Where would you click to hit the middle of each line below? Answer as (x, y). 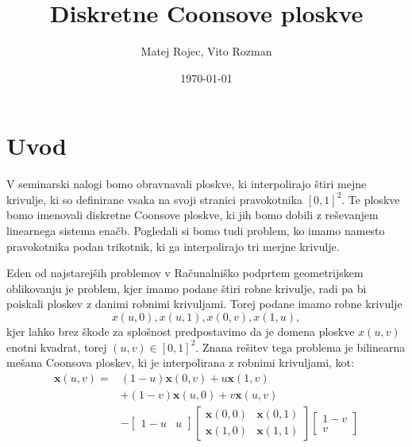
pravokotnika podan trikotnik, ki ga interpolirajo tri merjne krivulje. (173, 246)
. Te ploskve (371, 199)
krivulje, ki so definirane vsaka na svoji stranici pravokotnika (155, 199)
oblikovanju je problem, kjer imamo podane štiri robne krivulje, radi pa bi (187, 288)
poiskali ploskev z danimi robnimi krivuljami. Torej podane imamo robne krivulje (204, 304)
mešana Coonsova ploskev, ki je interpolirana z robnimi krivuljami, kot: (180, 362)
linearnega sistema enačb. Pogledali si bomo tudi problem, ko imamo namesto (196, 231)
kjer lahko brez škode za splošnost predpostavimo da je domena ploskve (181, 331)
